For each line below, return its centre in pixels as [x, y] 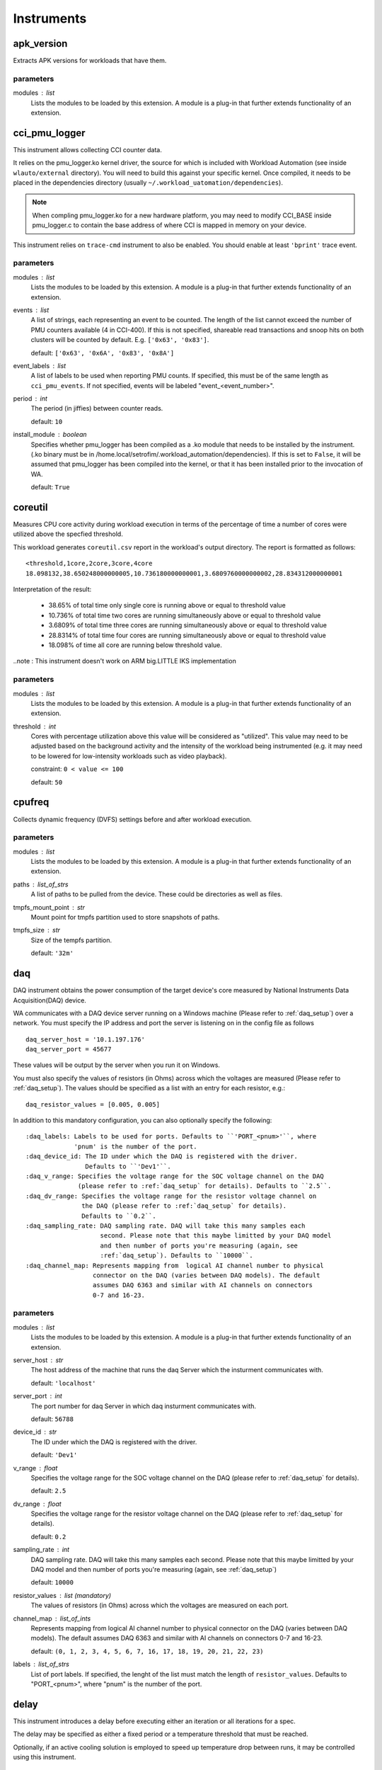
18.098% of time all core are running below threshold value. [135, 645]
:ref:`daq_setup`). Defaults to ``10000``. [177, 1256]
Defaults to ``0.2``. [119, 1216]
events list [31, 310]
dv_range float [37, 1504]
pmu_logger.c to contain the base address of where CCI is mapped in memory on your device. [169, 225]
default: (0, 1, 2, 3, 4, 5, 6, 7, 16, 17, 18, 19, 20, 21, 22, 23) [147, 1651]
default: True [50, 487]
